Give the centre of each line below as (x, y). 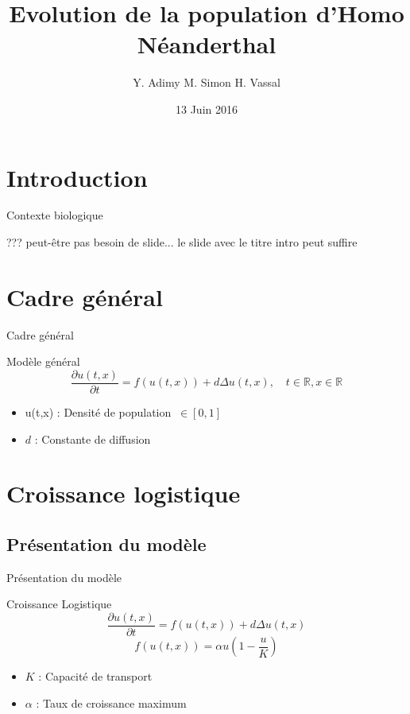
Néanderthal (207, 44)
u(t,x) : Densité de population (98, 412)
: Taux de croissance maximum (111, 702)
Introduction (77, 177)
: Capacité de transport (95, 676)
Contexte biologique (55, 215)
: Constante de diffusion (93, 438)
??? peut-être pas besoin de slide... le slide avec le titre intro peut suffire (182, 242)
